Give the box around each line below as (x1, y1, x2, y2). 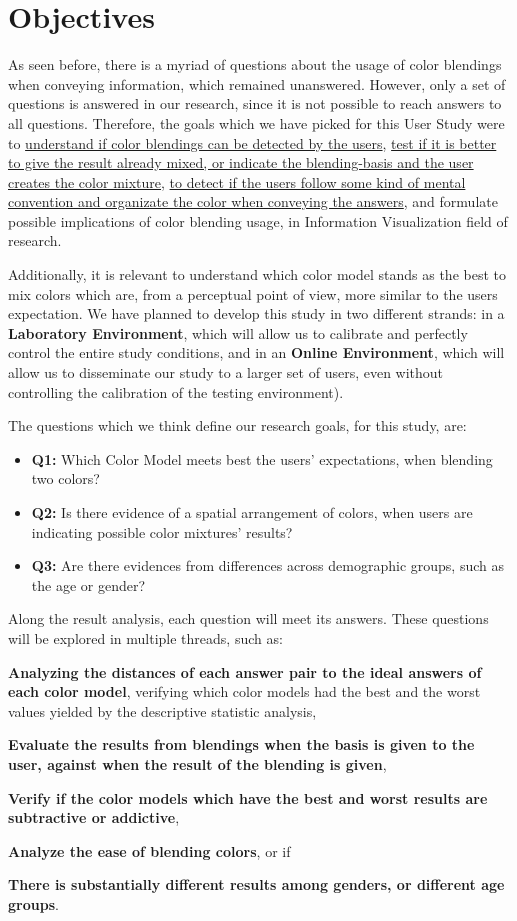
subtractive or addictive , (8, 807, 180, 828)
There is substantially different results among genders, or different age (8, 874, 505, 895)
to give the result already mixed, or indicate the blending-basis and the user (8, 152, 474, 173)
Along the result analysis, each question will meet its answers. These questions (8, 608, 489, 629)
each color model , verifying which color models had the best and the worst (8, 681, 481, 702)
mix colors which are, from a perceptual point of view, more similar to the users (8, 283, 498, 304)
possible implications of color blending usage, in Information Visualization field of (8, 210, 508, 231)
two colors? (31, 468, 100, 489)
